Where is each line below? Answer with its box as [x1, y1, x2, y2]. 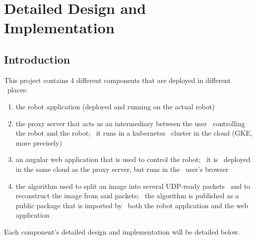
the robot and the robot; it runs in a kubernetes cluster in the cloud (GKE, [15, 128, 253, 138]
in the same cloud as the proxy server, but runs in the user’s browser [15, 163, 229, 174]
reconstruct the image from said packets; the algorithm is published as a [15, 190, 239, 201]
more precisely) [15, 137, 62, 148]
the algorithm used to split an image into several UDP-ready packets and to [15, 180, 251, 191]
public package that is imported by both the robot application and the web [15, 200, 249, 210]
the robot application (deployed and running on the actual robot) [15, 101, 215, 111]
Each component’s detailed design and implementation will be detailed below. [4, 226, 240, 237]
